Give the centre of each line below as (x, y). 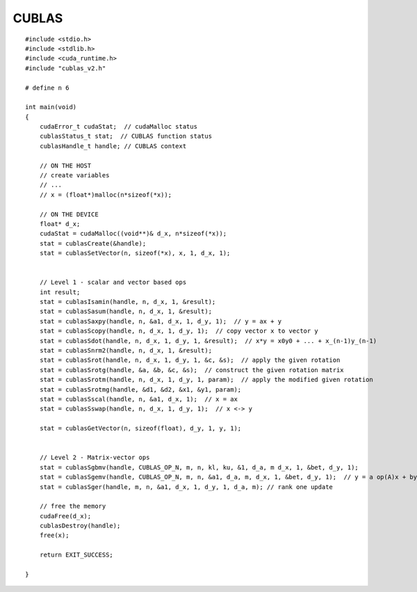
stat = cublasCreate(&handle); (93, 243)
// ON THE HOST (65, 166)
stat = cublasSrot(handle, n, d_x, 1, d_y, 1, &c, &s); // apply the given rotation (190, 360)
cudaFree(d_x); (65, 516)
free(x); (54, 535)
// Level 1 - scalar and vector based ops (113, 282)
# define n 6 (47, 88)
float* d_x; (60, 224)
